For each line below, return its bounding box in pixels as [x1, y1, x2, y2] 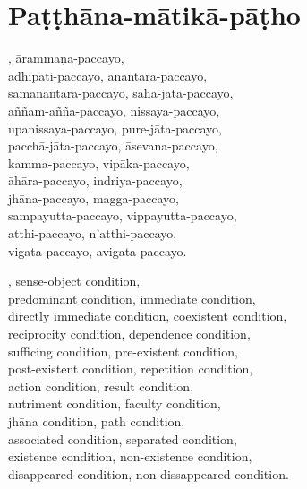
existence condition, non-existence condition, [8, 447, 252, 466]
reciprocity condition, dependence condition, [8, 324, 251, 343]
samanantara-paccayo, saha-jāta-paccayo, [8, 83, 234, 102]
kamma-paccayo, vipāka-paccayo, [8, 153, 190, 172]
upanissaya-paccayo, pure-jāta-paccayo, [8, 118, 222, 137]
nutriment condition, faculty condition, [8, 394, 221, 413]
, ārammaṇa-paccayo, [8, 48, 124, 67]
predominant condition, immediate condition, [8, 288, 256, 307]
